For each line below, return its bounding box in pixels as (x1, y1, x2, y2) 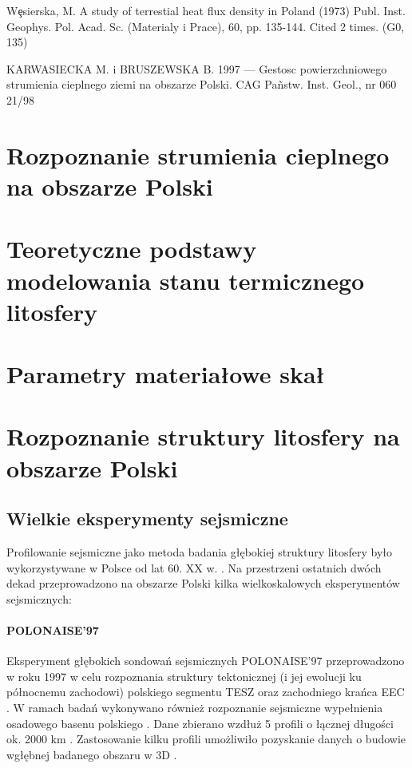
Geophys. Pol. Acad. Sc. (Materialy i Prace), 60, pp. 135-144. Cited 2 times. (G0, (6, 18, 405, 34)
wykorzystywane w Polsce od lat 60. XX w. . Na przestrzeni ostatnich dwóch (6, 559, 382, 576)
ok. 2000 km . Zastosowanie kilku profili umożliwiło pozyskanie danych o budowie (6, 730, 406, 747)
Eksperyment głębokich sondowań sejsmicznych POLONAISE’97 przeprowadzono (6, 652, 405, 669)
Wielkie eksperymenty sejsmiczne (6, 506, 288, 531)
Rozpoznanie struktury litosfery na (6, 420, 400, 453)
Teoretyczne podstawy (6, 232, 257, 265)
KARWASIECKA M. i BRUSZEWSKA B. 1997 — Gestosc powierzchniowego (6, 60, 387, 77)
